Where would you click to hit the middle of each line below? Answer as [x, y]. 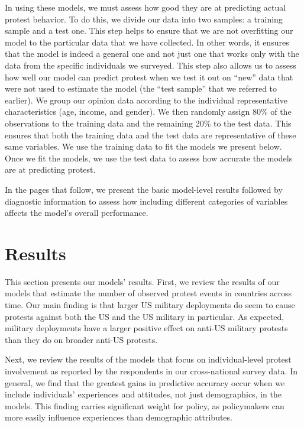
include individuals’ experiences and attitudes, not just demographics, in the [143, 394]
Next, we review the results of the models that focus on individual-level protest [148, 359]
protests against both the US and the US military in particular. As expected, [145, 316]
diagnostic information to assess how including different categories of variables [146, 201]
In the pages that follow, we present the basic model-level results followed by [144, 189]
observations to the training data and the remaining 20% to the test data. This [148, 123]
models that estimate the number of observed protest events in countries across [148, 293]
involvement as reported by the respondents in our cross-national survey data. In [151, 371]
